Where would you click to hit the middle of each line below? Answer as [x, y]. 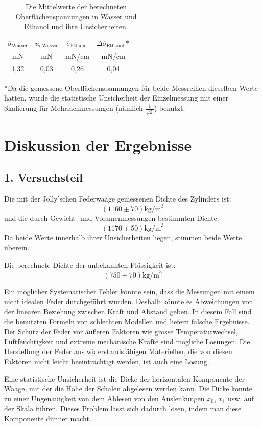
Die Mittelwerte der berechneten [76, 6]
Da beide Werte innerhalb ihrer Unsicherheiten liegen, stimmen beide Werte [123, 237]
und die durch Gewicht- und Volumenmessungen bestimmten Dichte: [112, 218]
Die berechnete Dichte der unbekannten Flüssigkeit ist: [90, 265]
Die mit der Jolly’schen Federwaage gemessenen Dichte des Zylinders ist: [118, 199]
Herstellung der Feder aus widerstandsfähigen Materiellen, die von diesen [118, 351]
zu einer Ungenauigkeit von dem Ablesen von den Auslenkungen [104, 398]
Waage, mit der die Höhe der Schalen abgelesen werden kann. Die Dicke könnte [128, 388]
